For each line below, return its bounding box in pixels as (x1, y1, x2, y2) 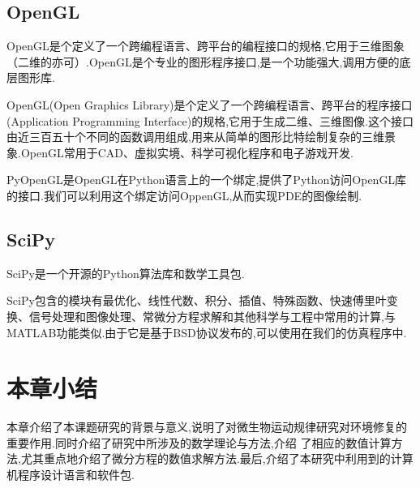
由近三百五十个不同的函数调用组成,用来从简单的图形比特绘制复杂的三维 (6, 128, 384, 145)
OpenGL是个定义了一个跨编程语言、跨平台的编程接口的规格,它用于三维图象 (6, 37, 405, 54)
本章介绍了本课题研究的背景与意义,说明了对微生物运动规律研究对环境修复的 (6, 418, 407, 435)
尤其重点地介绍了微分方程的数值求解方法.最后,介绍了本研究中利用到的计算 (20, 450, 414, 467)
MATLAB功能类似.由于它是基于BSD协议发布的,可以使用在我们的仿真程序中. (6, 323, 407, 340)
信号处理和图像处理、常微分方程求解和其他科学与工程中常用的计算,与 (28, 307, 396, 324)
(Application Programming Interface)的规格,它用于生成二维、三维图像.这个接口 (6, 112, 414, 129)
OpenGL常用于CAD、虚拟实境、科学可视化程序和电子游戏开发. (20, 143, 354, 161)
